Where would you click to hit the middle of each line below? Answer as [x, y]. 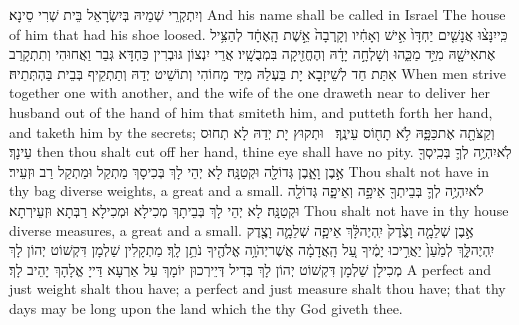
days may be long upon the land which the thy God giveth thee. [206, 307]
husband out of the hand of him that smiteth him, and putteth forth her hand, [251, 111]
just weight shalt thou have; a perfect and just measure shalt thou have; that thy [257, 288]
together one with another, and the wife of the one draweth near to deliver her [249, 92]
